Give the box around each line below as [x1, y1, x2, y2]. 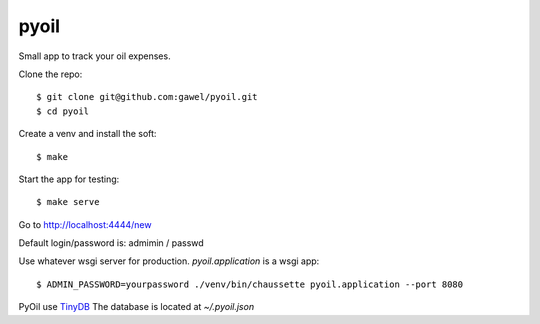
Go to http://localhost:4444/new [18, 218, 152, 230]
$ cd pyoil [36, 105, 90, 117]
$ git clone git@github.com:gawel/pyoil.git [36, 91, 259, 103]
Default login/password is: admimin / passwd [18, 237, 204, 249]
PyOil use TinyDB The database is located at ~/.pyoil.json [18, 301, 255, 313]
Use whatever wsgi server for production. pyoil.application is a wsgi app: [18, 255, 320, 267]
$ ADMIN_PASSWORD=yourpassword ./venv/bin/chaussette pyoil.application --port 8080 [36, 278, 464, 290]
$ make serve [36, 196, 100, 208]
